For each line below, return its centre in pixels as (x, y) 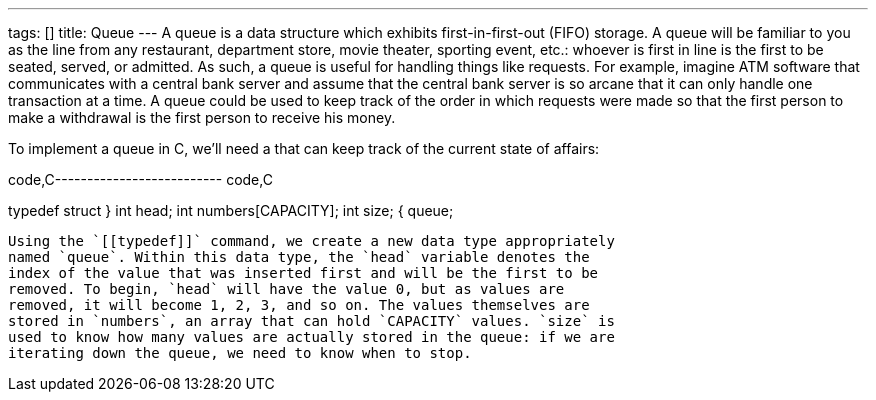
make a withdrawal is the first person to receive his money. (202, 117)
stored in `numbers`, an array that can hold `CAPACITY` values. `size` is (311, 321)
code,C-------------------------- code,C (140, 179)
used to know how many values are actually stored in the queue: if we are (311, 337)
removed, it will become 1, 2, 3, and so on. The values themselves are (299, 305)
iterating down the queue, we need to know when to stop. (240, 353)
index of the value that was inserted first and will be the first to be (303, 273)
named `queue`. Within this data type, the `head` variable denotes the (299, 257)
